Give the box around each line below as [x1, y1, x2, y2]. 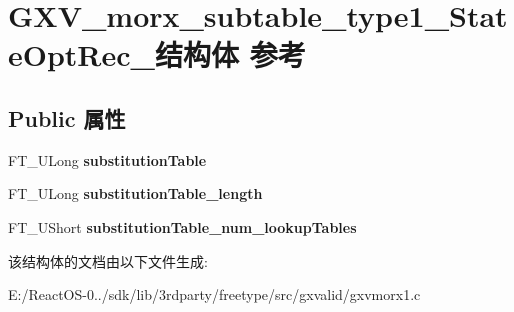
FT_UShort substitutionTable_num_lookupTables [8, 216, 357, 237]
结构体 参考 [154, 34, 306, 75]
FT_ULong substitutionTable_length [8, 183, 263, 204]
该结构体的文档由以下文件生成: [8, 250, 208, 271]
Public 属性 [8, 102, 126, 133]
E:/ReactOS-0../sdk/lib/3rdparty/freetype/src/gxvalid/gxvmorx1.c [8, 284, 421, 305]
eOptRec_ [8, 34, 155, 75]
